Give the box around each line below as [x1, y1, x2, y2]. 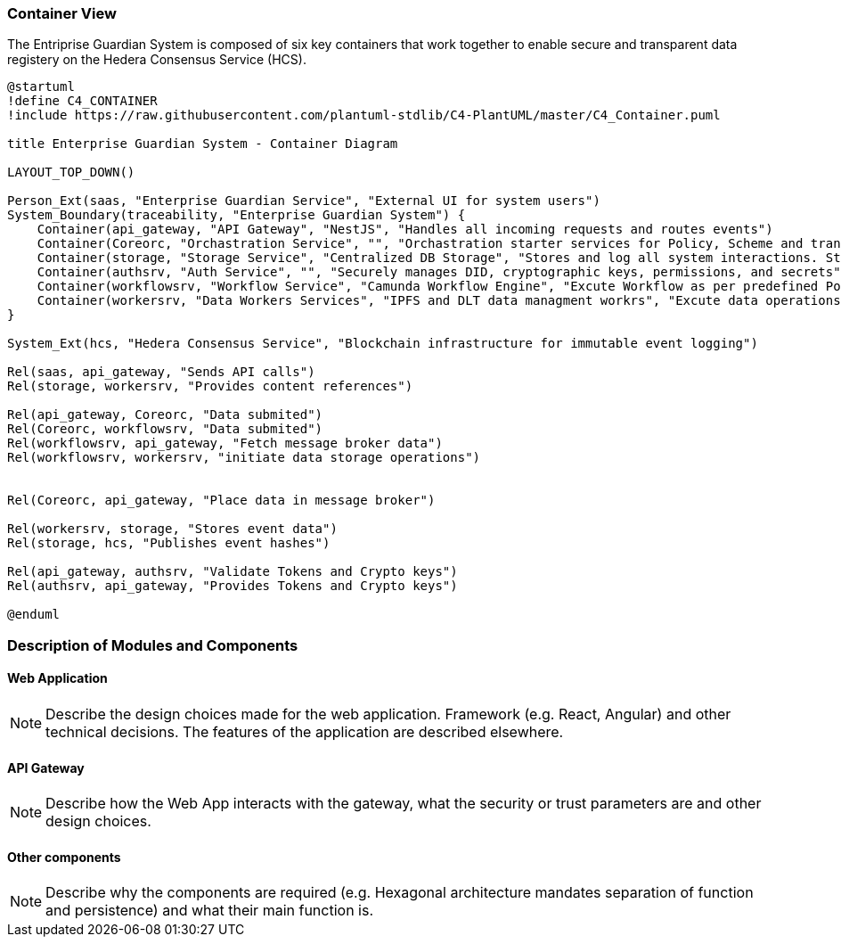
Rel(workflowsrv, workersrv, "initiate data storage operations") [7, 450, 481, 465]
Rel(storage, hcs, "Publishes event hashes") [7, 536, 331, 551]
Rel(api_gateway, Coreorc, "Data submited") [7, 407, 323, 423]
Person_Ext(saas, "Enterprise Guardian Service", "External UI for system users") [7, 193, 600, 209]
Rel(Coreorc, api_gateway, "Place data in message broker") [7, 493, 436, 508]
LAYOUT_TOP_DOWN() [7, 165, 135, 180]
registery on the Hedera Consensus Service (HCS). [7, 52, 306, 68]
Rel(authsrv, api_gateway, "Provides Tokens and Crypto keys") [7, 579, 458, 594]
